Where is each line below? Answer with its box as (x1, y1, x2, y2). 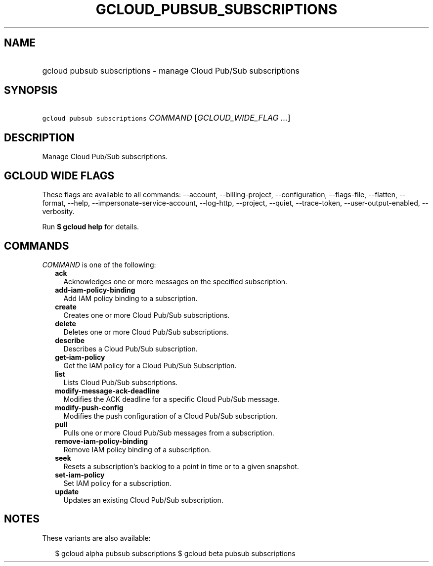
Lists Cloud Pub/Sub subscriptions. (63, 378, 178, 387)
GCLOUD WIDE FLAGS (4, 169, 115, 182)
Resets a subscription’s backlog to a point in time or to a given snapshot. (63, 462, 299, 471)
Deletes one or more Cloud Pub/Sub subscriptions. (63, 327, 229, 336)
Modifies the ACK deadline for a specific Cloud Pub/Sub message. (63, 394, 280, 403)
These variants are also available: (42, 533, 151, 542)
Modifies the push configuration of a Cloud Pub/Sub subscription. (63, 411, 278, 420)
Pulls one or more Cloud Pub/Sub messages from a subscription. (63, 428, 274, 437)
